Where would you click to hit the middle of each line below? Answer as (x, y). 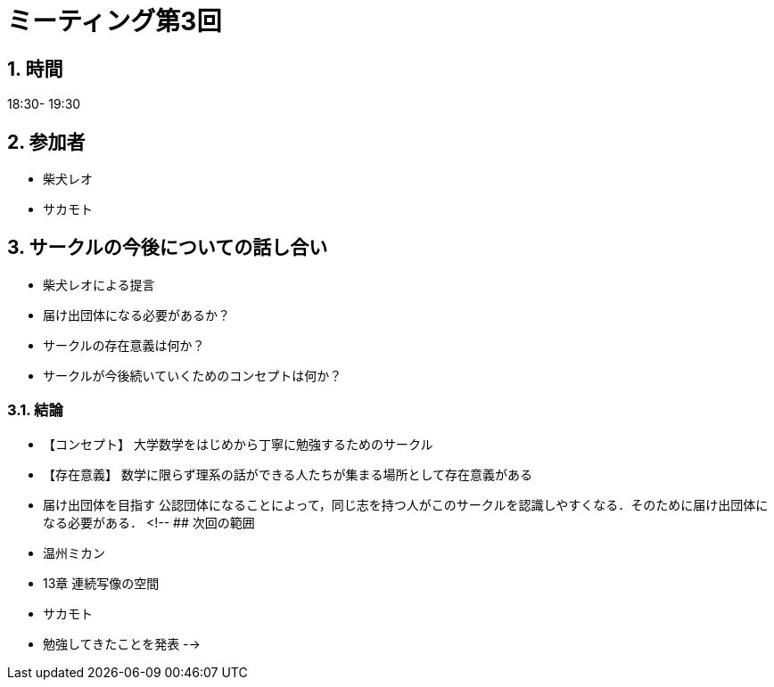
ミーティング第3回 (115, 21)
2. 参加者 (46, 142)
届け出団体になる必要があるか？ (136, 315)
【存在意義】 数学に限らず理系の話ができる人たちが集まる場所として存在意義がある (288, 474)
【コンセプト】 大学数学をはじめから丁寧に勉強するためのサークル (238, 444)
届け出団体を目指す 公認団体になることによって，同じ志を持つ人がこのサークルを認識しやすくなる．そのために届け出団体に (406, 504)
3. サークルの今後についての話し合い (168, 248)
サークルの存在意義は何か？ (124, 345)
